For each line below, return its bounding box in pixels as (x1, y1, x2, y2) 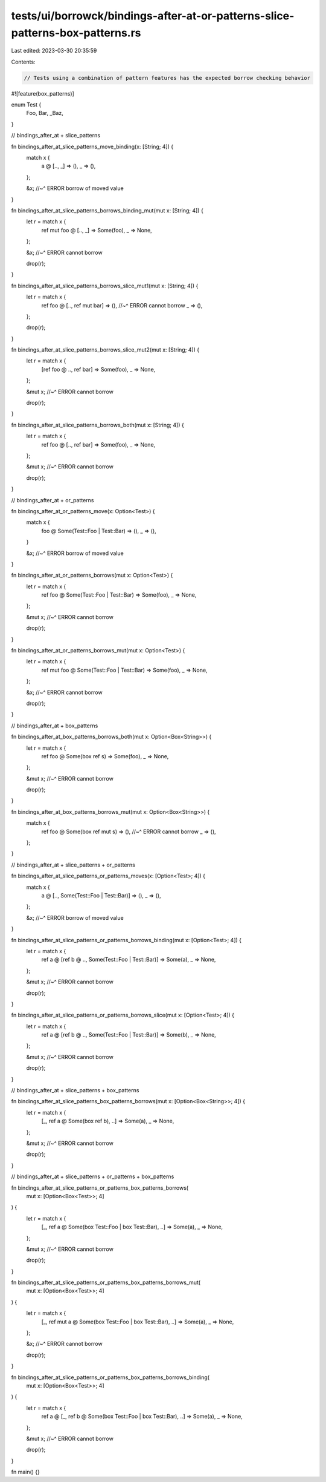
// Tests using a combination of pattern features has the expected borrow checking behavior (24, 74, 311, 81)
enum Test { (11, 101, 42, 108)
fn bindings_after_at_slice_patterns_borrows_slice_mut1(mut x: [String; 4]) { (11, 282, 199, 289)
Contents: (11, 58, 36, 65)
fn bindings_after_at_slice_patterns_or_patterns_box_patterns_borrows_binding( (11, 1374, 210, 1381)
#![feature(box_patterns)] (11, 90, 75, 97)
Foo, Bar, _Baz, (26, 110, 63, 117)
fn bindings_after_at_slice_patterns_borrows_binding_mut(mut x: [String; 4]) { (11, 207, 203, 214)
